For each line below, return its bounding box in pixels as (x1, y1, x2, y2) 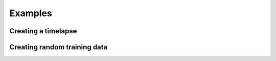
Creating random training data (9, 43, 108, 51)
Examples (9, 8, 52, 19)
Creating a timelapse (9, 27, 77, 35)
